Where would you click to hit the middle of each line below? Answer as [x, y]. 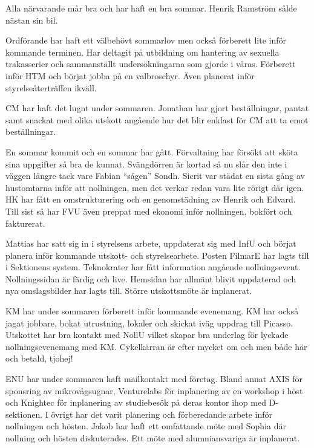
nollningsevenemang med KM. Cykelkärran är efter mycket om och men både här [156, 346]
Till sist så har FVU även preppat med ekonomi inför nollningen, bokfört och [149, 211]
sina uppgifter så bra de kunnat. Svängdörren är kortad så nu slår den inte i [146, 164]
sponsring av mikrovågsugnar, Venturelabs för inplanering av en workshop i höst [154, 390]
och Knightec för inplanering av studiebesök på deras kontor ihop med [136, 402]
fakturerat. [25, 223]
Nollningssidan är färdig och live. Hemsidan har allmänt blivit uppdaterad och [151, 278]
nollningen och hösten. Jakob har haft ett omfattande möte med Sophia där [146, 426]
